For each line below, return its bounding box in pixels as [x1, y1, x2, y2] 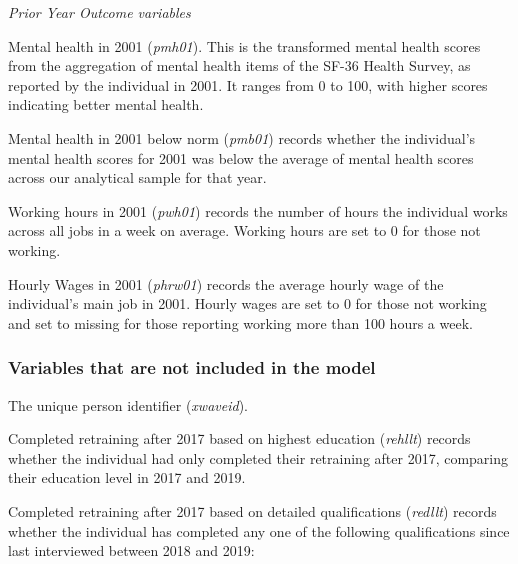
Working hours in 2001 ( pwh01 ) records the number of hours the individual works [8, 200, 508, 221]
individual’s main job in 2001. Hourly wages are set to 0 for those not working [8, 293, 487, 314]
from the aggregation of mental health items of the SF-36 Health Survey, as [8, 55, 471, 76]
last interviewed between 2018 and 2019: [8, 540, 255, 561]
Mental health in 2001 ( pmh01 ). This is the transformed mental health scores [8, 35, 481, 56]
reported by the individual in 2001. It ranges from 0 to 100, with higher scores [8, 74, 488, 95]
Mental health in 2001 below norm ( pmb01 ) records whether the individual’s [8, 127, 476, 148]
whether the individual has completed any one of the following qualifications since [8, 520, 510, 541]
